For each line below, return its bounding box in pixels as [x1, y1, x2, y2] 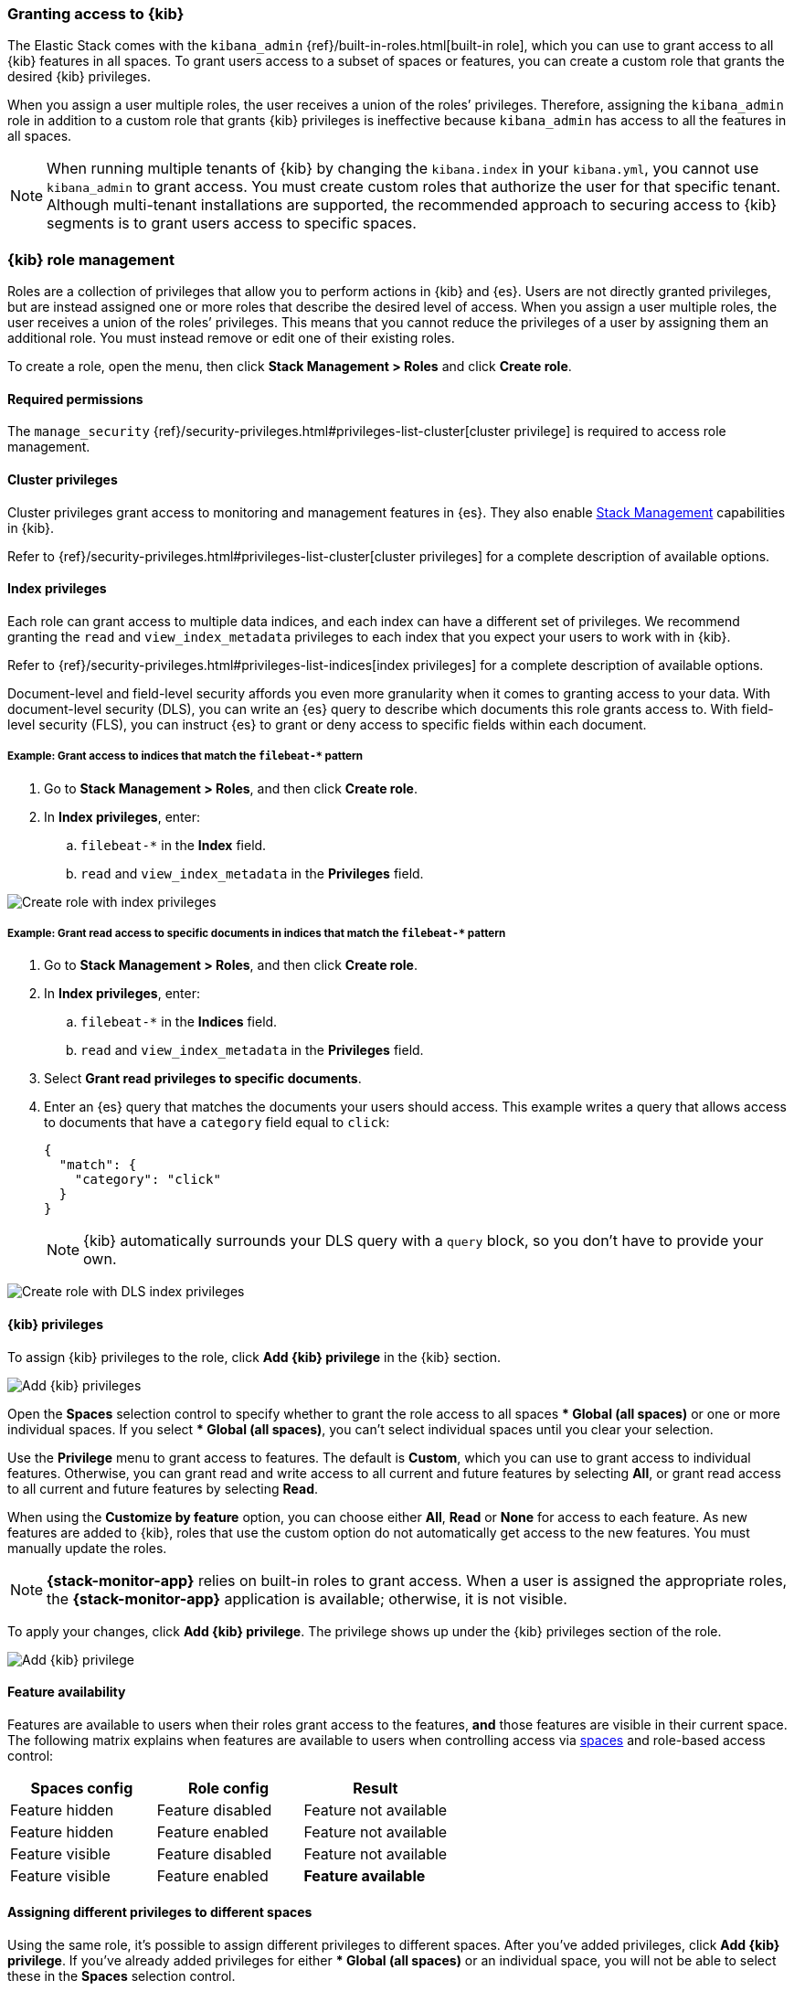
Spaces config [30, 1778, 133, 1797]
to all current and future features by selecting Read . [7, 1480, 318, 1496]
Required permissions [7, 390, 143, 407]
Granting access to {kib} [7, 5, 185, 23]
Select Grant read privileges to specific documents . [44, 1070, 362, 1087]
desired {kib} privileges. [7, 69, 151, 85]
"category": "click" [74, 1172, 221, 1187]
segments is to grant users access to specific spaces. [47, 214, 417, 233]
